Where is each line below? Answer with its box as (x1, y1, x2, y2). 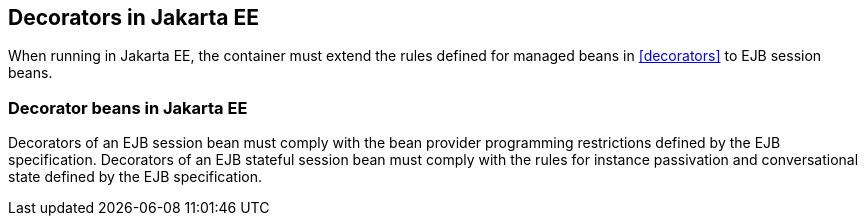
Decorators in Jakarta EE (8, 5, 260, 30)
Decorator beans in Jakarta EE (8, 97, 248, 118)
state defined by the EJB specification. (8, 168, 263, 186)
